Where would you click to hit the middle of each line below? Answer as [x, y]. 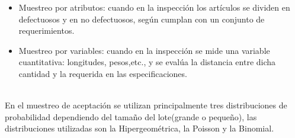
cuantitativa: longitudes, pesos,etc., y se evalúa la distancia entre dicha [147, 62]
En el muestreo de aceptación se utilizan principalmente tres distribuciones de [146, 105]
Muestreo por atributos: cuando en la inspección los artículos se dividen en [154, 7]
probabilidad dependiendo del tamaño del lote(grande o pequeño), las [131, 116]
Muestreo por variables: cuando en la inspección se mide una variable [144, 50]
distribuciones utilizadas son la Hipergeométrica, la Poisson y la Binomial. [140, 128]
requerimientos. [47, 31]
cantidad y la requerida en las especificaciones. [103, 73]
